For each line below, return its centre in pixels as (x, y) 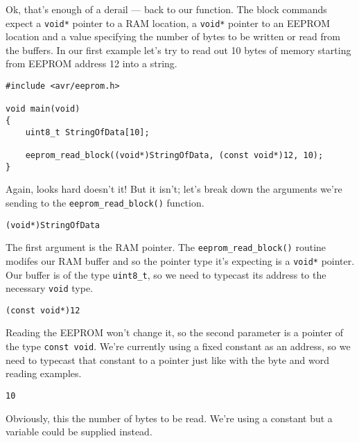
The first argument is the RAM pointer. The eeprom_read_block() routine (166, 247)
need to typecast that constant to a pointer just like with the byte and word (167, 359)
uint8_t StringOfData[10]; (87, 132)
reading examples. (44, 373)
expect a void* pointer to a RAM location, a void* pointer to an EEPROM (168, 23)
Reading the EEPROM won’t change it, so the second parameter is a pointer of (175, 332)
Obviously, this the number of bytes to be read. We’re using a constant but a (169, 418)
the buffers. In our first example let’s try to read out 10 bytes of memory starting (178, 50)
